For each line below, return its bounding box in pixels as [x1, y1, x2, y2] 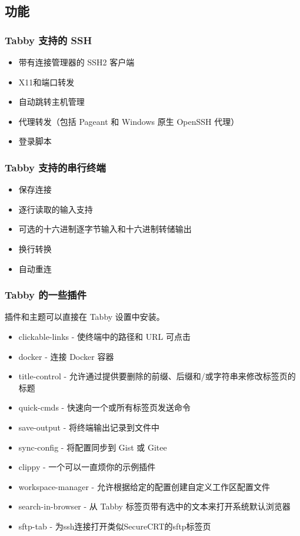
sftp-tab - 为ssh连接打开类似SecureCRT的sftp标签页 [18, 520, 211, 532]
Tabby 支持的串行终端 [5, 160, 106, 174]
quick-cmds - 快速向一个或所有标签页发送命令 [18, 401, 191, 413]
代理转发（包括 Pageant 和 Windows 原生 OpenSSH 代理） [18, 115, 239, 127]
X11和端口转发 [18, 75, 75, 88]
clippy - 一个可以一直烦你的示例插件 [18, 461, 156, 473]
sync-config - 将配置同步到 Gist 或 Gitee [18, 441, 167, 453]
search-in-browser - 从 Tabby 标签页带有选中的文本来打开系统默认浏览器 [18, 500, 291, 512]
